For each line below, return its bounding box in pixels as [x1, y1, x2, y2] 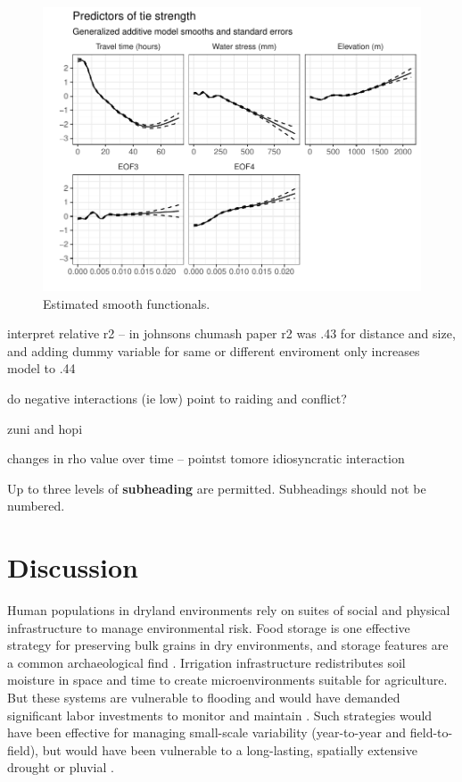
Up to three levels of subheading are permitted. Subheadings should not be [7, 478, 426, 497]
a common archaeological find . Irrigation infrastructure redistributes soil [7, 653, 406, 671]
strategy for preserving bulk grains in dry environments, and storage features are [7, 636, 449, 654]
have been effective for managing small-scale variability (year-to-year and [7, 723, 407, 742]
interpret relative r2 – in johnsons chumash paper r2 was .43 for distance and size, [7, 324, 456, 343]
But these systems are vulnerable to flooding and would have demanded [7, 688, 400, 707]
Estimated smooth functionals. [43, 294, 210, 312]
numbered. [7, 496, 65, 515]
